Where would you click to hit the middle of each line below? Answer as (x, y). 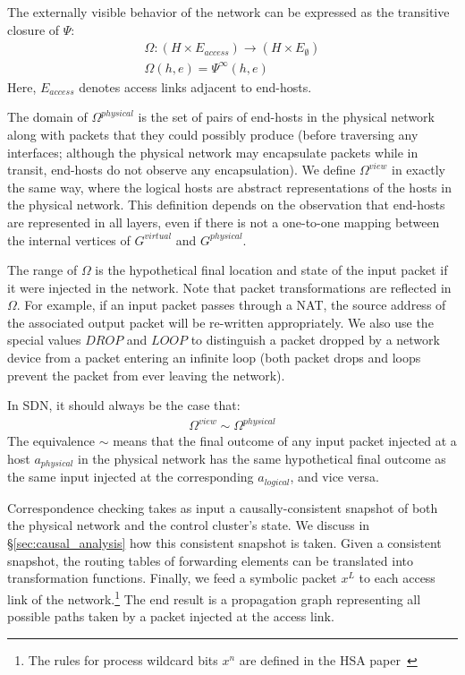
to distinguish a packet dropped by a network (315, 340)
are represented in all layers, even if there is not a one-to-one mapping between (224, 222)
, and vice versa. (334, 477)
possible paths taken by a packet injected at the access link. (171, 616)
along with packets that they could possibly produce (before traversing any (213, 134)
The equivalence (51, 441)
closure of (34, 29)
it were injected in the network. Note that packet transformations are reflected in (229, 287)
